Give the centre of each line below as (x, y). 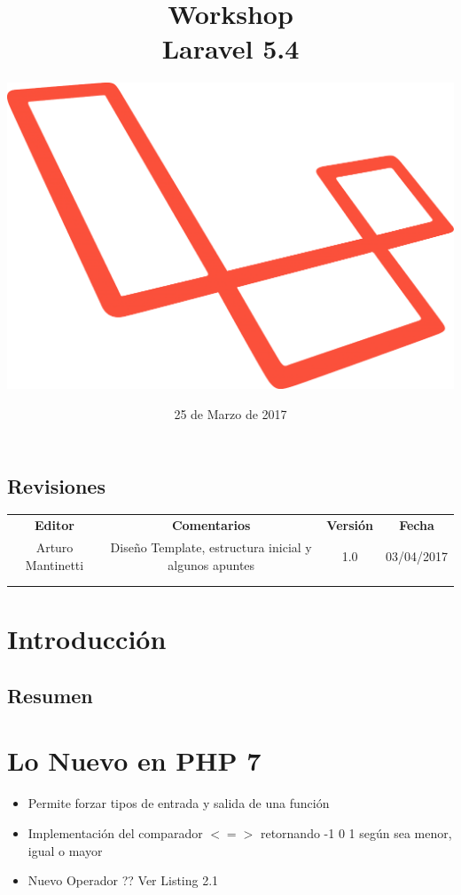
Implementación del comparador (115, 832)
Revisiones (56, 485)
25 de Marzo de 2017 (230, 413)
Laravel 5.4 (230, 48)
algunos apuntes (211, 564)
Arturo (55, 547)
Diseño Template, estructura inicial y (211, 547)
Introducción (87, 639)
